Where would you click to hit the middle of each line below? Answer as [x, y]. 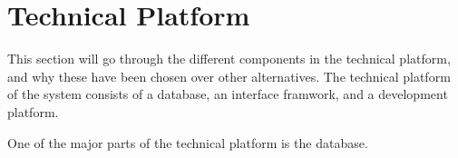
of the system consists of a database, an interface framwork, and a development [228, 94]
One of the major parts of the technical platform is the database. [188, 142]
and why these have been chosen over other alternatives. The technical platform [229, 76]
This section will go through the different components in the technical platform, [229, 59]
